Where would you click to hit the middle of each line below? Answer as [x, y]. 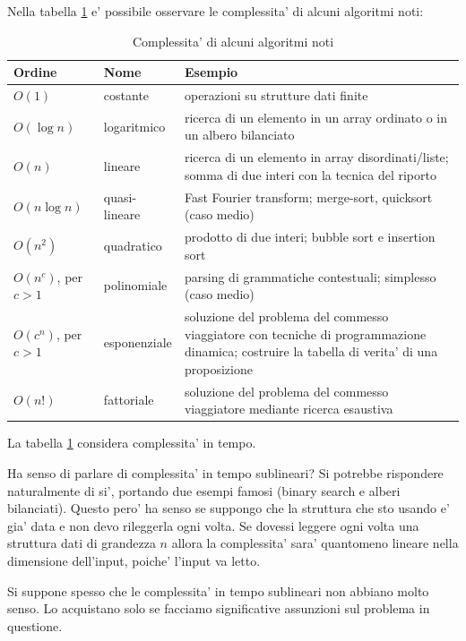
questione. [35, 625]
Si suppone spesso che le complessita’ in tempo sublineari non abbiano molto [218, 590]
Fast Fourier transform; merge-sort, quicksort [308, 197]
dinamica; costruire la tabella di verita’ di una [311, 351]
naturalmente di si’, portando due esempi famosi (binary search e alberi [204, 490]
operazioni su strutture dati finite [276, 95]
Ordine [35, 72]
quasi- [120, 197]
